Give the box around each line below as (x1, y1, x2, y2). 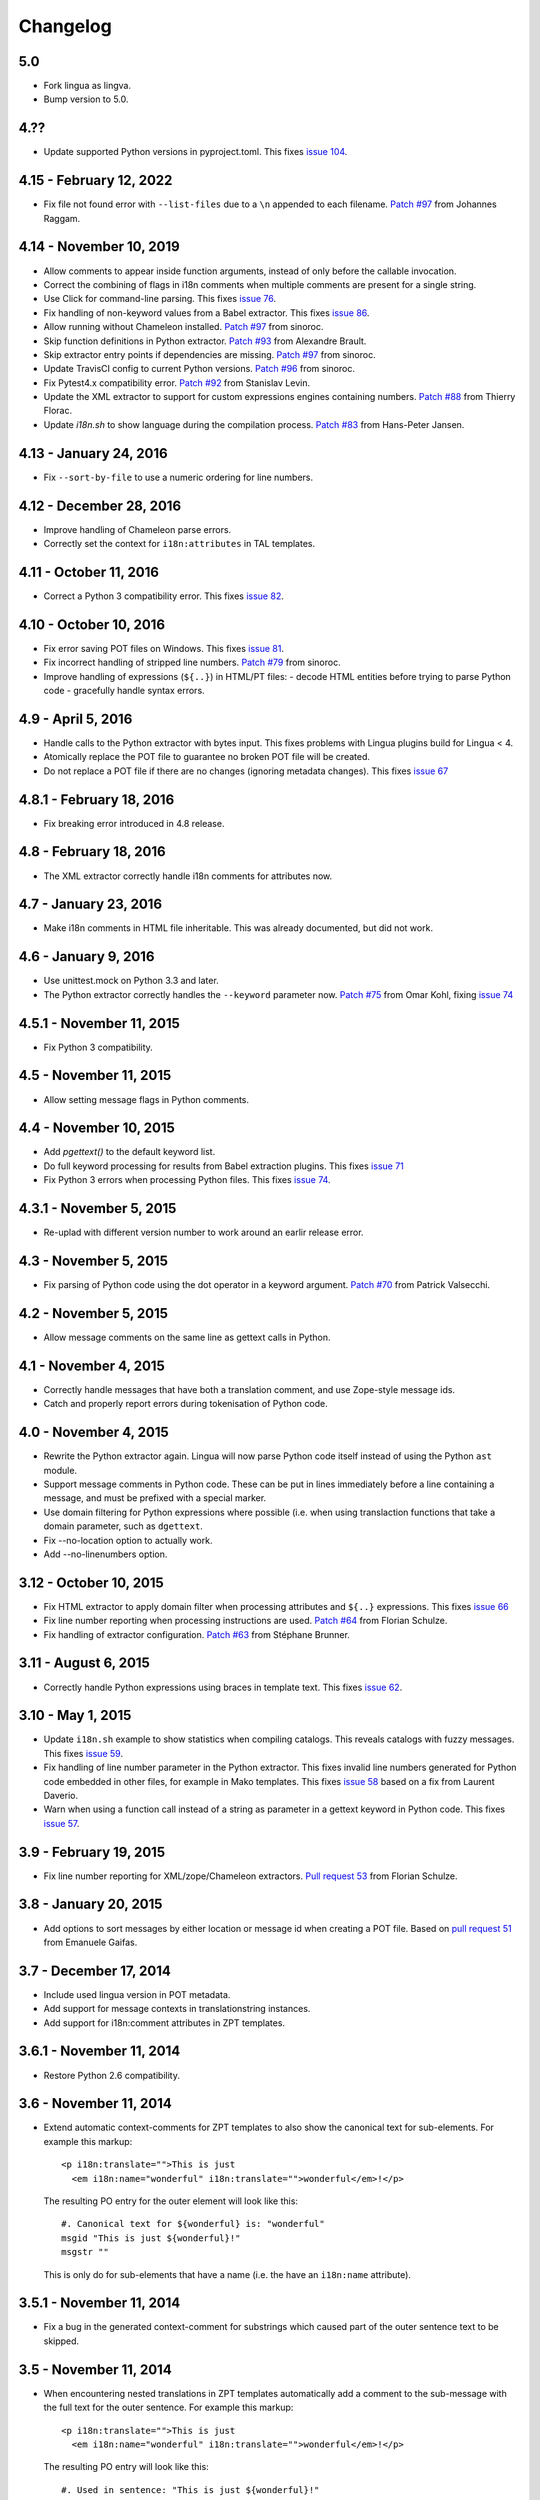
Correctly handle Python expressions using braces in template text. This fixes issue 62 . (43, 1681, 403, 1693)
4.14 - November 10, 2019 (18, 238, 180, 255)
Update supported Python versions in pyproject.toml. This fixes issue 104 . (43, 146, 348, 158)
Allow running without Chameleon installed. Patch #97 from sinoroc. (43, 321, 324, 333)
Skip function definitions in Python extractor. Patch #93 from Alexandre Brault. (43, 335, 367, 347)
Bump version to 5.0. (43, 93, 129, 105)
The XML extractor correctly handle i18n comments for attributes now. (43, 870, 333, 882)
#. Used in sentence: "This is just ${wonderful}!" (61, 2484, 320, 2495)
